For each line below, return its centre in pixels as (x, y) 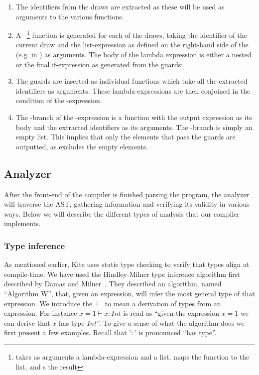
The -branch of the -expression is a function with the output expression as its (134, 117)
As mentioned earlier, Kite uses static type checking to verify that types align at (127, 264)
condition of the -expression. (59, 100)
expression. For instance (41, 313)
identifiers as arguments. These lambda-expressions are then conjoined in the (133, 90)
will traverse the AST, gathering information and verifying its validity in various (127, 204)
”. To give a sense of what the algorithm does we (171, 322)
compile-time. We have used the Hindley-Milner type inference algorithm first (122, 274)
